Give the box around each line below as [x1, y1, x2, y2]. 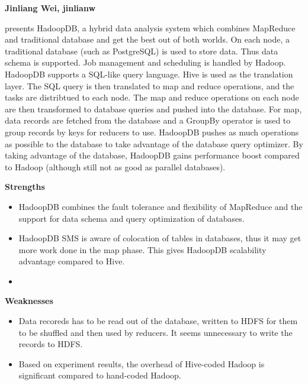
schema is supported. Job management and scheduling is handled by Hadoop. [5, 56, 286, 69]
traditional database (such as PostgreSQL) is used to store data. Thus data [5, 44, 278, 57]
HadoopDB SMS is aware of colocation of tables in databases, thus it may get [18, 232, 301, 244]
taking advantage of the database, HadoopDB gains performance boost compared [5, 149, 300, 161]
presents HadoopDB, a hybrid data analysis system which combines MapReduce [5, 21, 296, 34]
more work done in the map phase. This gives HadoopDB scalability [18, 243, 267, 255]
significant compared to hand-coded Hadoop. [18, 369, 181, 381]
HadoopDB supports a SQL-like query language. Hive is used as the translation [5, 67, 293, 80]
